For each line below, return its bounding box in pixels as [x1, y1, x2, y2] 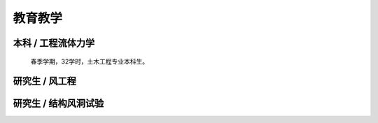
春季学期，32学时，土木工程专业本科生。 [30, 57, 149, 66]
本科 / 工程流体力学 [13, 37, 95, 49]
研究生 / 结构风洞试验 [13, 98, 104, 110]
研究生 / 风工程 [13, 75, 77, 87]
